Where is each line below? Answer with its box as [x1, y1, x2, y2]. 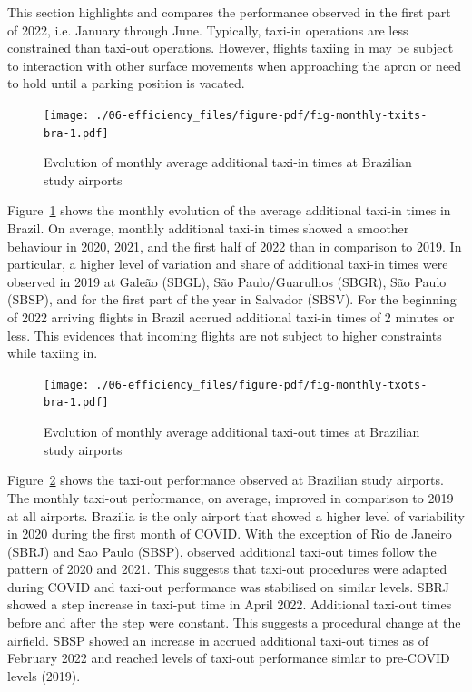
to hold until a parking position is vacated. [7, 74, 245, 93]
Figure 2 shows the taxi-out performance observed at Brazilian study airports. [7, 470, 444, 489]
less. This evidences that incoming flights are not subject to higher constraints [7, 325, 442, 344]
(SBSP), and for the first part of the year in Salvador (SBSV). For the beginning [7, 290, 457, 309]
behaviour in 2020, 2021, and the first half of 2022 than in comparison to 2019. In [7, 236, 462, 255]
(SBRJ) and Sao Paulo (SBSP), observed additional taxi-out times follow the [7, 541, 437, 560]
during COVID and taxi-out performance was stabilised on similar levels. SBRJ [7, 577, 450, 596]
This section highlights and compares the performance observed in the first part [7, 3, 451, 21]
